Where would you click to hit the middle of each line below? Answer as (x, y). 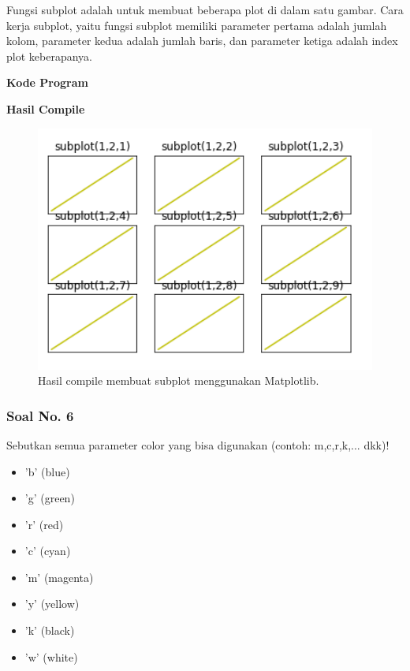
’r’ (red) (44, 524)
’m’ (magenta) (59, 577)
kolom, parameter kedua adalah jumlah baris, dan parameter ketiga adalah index (202, 41)
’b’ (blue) (47, 471)
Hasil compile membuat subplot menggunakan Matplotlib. (179, 380)
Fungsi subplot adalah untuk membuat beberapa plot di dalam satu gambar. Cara (205, 9)
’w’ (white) (51, 656)
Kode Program (47, 82)
